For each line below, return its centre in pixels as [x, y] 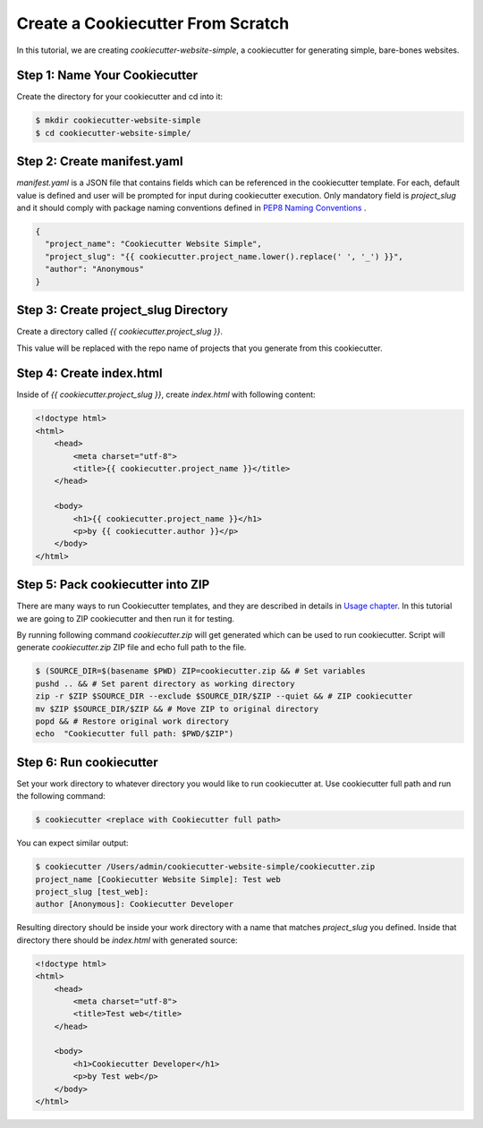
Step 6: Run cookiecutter [87, 762]
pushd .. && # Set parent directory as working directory [165, 683]
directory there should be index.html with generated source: [127, 940]
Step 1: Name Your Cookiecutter [107, 76]
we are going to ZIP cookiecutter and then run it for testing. [126, 618]
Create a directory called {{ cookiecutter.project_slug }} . [120, 332]
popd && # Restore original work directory [132, 721]
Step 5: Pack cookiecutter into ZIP [113, 585]
